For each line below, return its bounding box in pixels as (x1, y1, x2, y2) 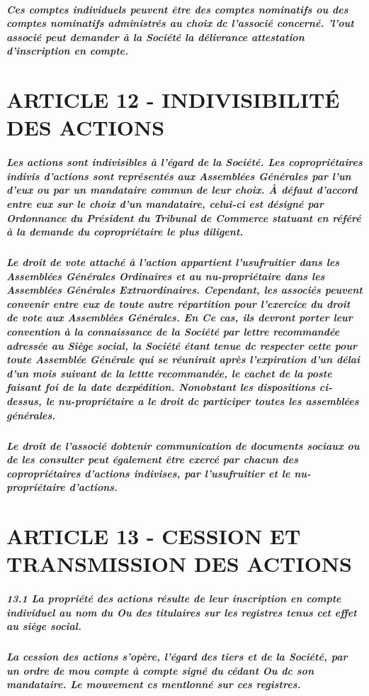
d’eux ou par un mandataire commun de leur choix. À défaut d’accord (6, 182, 358, 197)
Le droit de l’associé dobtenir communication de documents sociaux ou (6, 438, 360, 453)
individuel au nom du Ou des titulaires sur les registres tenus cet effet (6, 604, 357, 619)
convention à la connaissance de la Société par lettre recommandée (6, 324, 340, 339)
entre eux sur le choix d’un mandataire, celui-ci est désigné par (6, 196, 324, 211)
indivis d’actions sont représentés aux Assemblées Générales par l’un (6, 168, 351, 183)
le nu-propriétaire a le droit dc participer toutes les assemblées (45, 394, 359, 408)
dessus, (6, 394, 42, 408)
